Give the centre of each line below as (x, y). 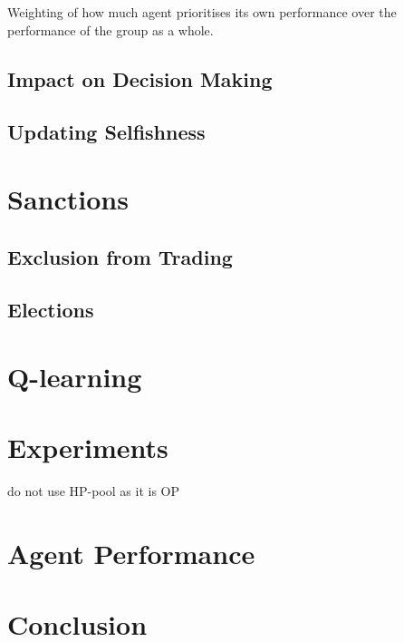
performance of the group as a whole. (111, 29)
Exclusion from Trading (120, 256)
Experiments (88, 447)
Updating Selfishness (106, 132)
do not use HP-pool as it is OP (94, 491)
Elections (51, 310)
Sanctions (68, 198)
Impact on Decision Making (140, 78)
